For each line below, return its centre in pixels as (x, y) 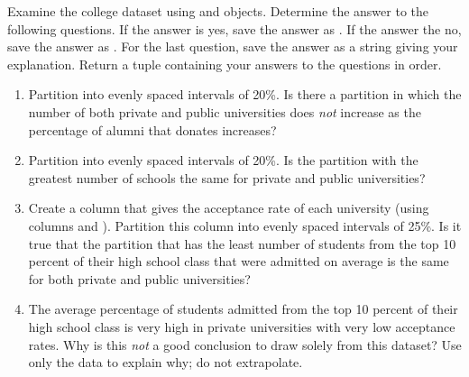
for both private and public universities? (139, 278)
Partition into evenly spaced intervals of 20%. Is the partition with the (223, 160)
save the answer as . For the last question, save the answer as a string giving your (233, 46)
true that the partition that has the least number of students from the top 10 (242, 243)
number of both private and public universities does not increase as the (225, 111)
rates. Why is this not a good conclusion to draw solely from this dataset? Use (245, 344)
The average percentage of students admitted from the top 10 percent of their (243, 309)
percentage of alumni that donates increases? (152, 129)
